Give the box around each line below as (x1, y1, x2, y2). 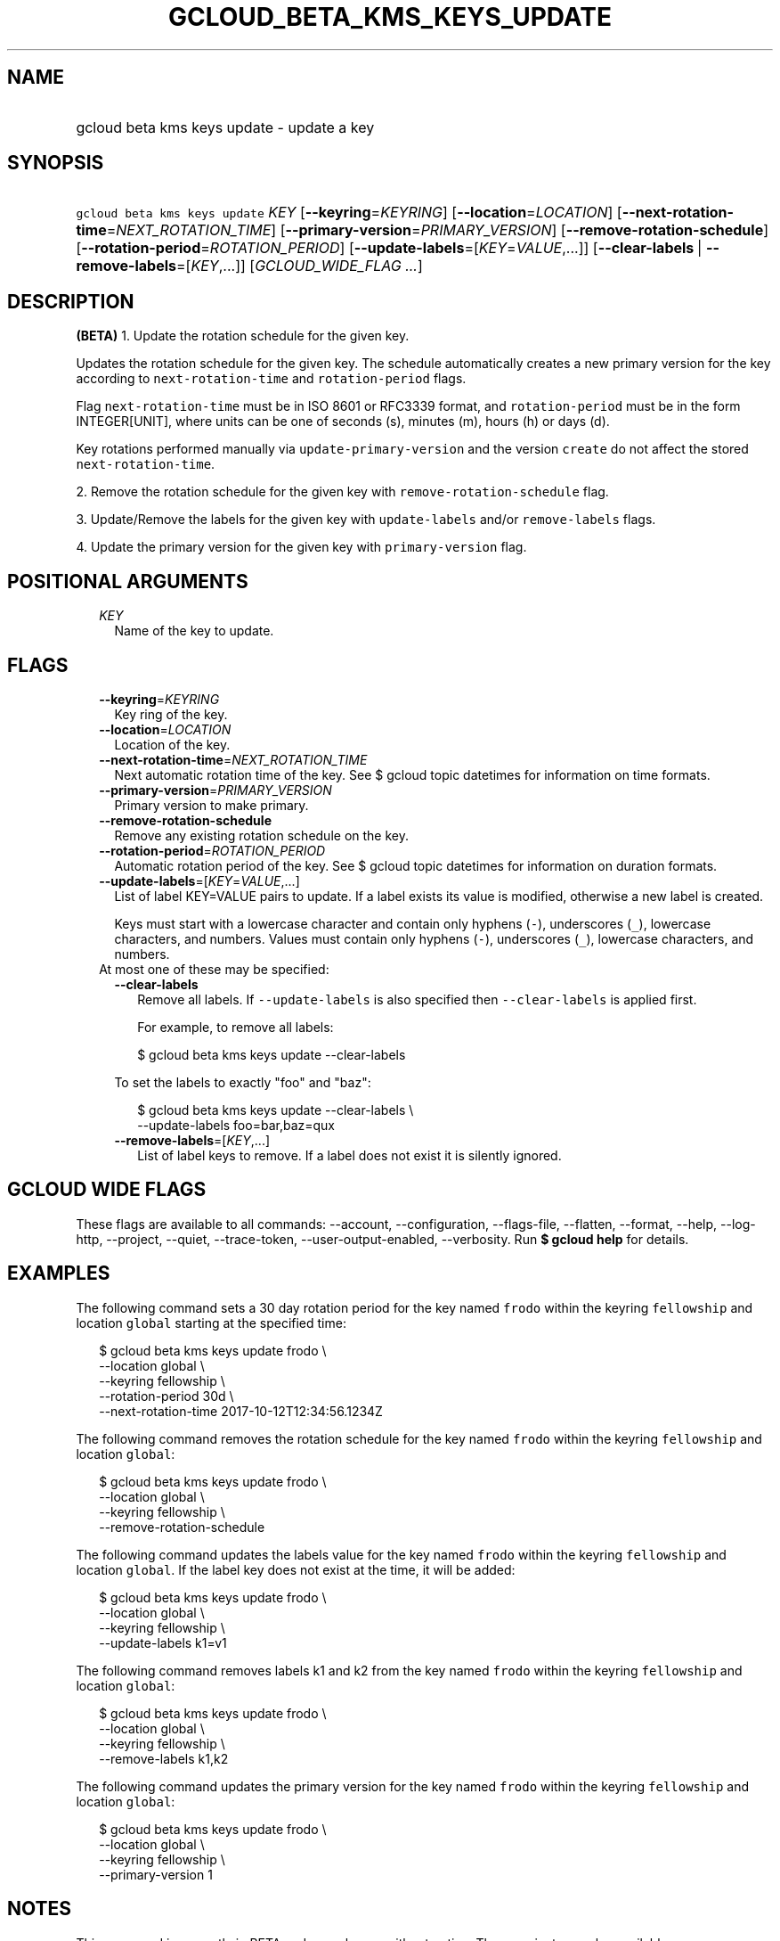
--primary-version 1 (99, 1866, 213, 1882)
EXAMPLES (7, 1262, 110, 1285)
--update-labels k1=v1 (99, 1634, 227, 1650)
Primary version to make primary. (114, 797, 309, 813)
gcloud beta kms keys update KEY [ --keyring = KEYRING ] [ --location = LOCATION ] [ (76, 203, 622, 222)
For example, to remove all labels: (137, 1019, 334, 1035)
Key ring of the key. (114, 706, 228, 722)
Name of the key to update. (114, 623, 274, 639)
